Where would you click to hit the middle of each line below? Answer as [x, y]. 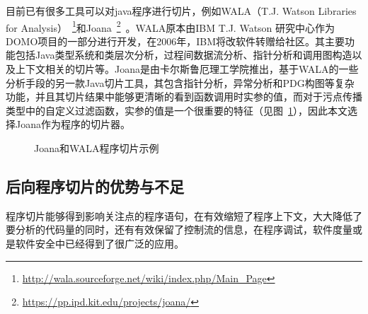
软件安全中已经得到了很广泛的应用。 [99, 243]
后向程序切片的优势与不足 [95, 186]
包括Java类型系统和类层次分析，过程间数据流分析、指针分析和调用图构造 [184, 55]
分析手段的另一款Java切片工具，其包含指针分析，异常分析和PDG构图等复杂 [180, 82]
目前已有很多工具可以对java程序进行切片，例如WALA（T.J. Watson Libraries [181, 11]
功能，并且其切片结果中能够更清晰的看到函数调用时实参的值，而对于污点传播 [184, 97]
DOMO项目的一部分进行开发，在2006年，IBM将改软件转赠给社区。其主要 [176, 41]
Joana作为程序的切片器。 [73, 124]
